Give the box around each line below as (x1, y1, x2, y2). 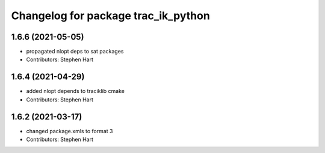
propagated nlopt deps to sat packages (26, 48, 124, 55)
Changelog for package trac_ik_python (11, 9, 210, 22)
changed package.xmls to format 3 (26, 127, 113, 134)
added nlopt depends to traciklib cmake (26, 88, 125, 95)
